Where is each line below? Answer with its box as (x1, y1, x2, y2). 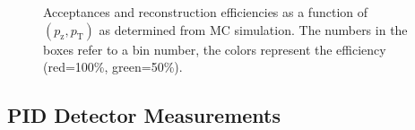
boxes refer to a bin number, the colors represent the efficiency (43, 39, 386, 58)
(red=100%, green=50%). (43, 57, 183, 76)
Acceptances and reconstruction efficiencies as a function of (43, 3, 368, 21)
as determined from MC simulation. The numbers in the (99, 20, 408, 39)
